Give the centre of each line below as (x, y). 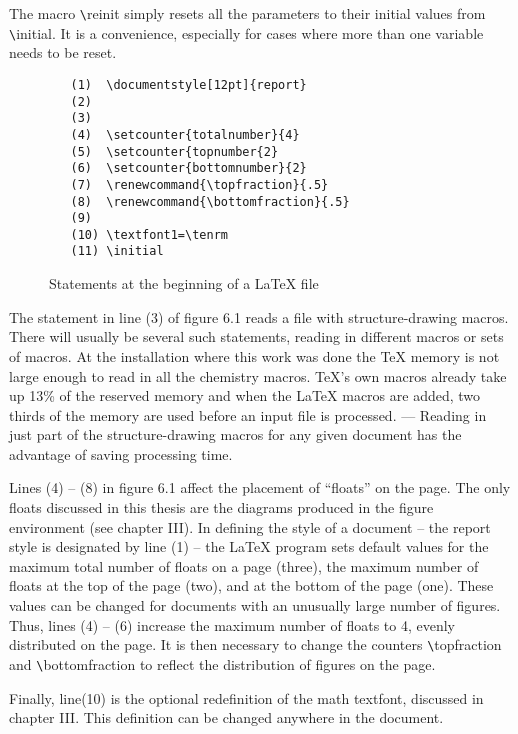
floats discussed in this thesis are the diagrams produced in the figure (221, 507)
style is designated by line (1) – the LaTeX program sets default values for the (249, 546)
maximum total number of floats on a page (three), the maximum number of (244, 565)
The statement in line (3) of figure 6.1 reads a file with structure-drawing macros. (259, 316)
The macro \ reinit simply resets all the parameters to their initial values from (247, 13)
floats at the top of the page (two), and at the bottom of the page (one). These (251, 585)
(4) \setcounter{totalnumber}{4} (185, 134)
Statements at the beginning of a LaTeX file (184, 283)
